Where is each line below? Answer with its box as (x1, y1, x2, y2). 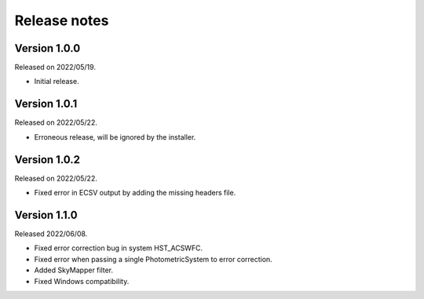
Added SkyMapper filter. (34, 265, 114, 275)
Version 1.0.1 (14, 97, 78, 111)
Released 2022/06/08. (14, 228, 88, 239)
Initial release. (34, 77, 79, 86)
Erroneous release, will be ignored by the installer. (34, 132, 196, 141)
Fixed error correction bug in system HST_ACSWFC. (34, 243, 203, 253)
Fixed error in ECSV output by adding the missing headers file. (34, 188, 236, 198)
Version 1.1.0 (14, 208, 78, 221)
